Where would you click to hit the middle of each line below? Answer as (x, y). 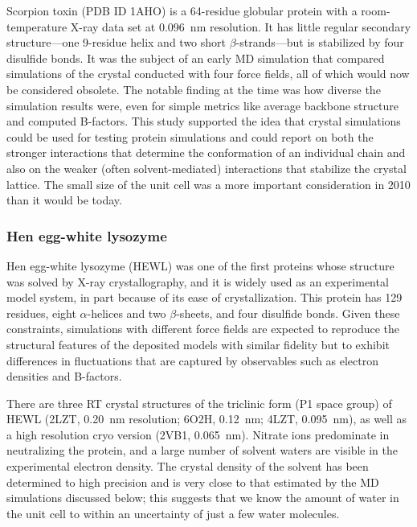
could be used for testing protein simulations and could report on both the (190, 136)
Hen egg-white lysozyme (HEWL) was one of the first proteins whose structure (200, 265)
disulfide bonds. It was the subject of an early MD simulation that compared (196, 58)
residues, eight (41, 313)
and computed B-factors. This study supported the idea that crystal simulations (204, 121)
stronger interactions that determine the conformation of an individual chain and (206, 152)
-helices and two (127, 313)
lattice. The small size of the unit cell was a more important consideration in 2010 (208, 184)
